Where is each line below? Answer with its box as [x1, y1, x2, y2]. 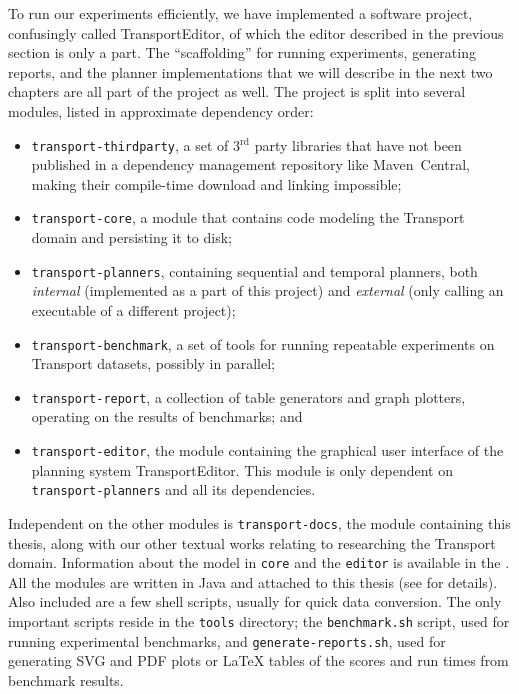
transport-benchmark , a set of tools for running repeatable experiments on [31, 333, 495, 354]
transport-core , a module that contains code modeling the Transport [31, 207, 465, 228]
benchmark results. [8, 669, 124, 690]
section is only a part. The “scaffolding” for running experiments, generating [8, 42, 476, 63]
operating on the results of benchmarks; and [31, 406, 303, 427]
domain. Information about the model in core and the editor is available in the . [8, 552, 510, 573]
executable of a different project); [31, 299, 236, 320]
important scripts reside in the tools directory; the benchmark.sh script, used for [8, 611, 510, 631]
